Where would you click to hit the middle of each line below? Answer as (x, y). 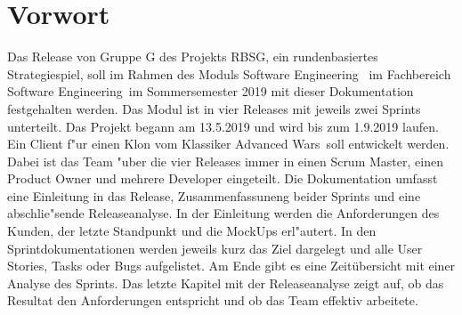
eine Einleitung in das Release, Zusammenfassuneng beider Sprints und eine (214, 195)
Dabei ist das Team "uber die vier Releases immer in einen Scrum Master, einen (225, 161)
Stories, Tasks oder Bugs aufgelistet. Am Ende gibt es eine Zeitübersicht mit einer (231, 266)
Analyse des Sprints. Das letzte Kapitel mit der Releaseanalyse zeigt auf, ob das (226, 283)
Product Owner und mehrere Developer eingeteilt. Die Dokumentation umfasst (223, 178)
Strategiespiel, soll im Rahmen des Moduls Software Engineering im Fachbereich (229, 73)
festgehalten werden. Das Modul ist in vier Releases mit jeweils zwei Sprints (214, 108)
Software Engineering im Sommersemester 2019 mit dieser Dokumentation (211, 91)
